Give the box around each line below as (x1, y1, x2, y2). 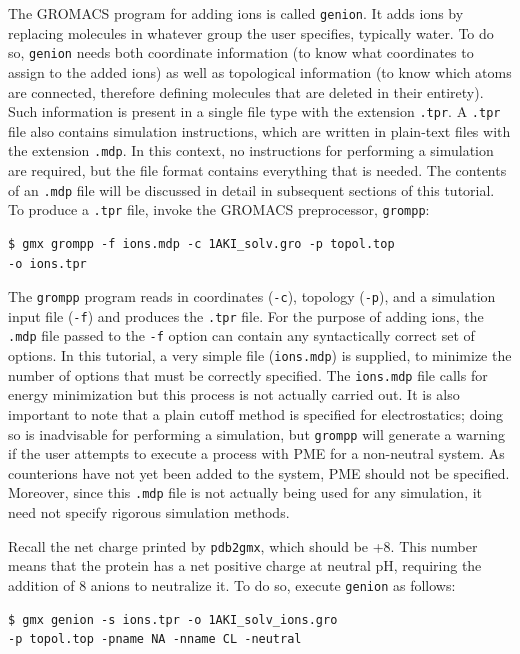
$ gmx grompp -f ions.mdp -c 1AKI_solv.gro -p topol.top (8, 236, 395, 251)
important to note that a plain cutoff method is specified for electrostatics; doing (8, 403, 504, 424)
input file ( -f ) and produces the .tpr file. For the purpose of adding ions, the (8, 305, 484, 326)
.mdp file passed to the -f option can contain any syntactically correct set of (8, 325, 475, 346)
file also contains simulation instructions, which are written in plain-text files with (8, 120, 511, 141)
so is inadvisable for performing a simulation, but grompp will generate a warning (8, 423, 505, 444)
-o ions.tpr (8, 256, 87, 271)
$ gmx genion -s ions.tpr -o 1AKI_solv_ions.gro (8, 612, 338, 627)
